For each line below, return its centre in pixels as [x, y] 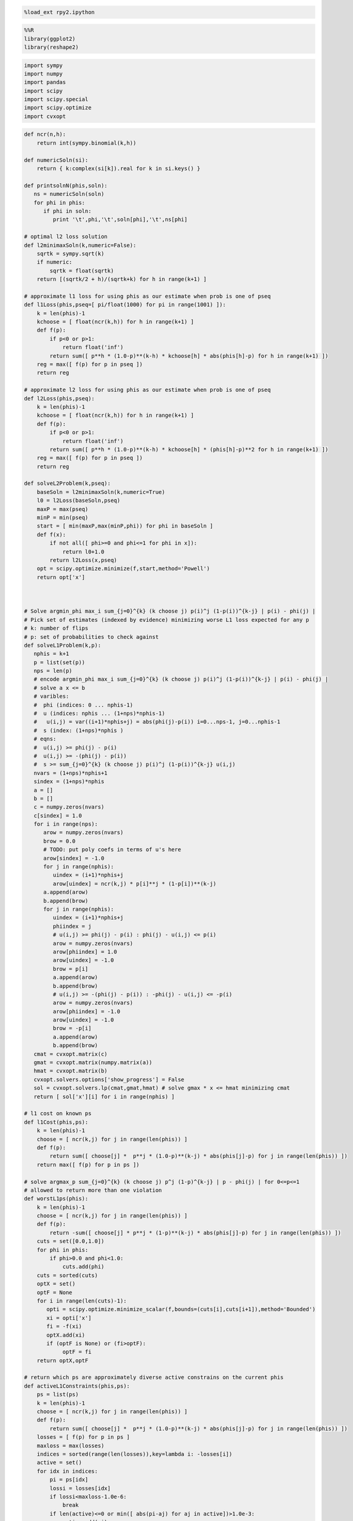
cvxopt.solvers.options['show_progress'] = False [109, 1079]
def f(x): [51, 534]
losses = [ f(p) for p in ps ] [83, 1437]
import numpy [43, 74]
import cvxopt [45, 116]
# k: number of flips [56, 628]
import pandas [45, 82]
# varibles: [51, 696]
